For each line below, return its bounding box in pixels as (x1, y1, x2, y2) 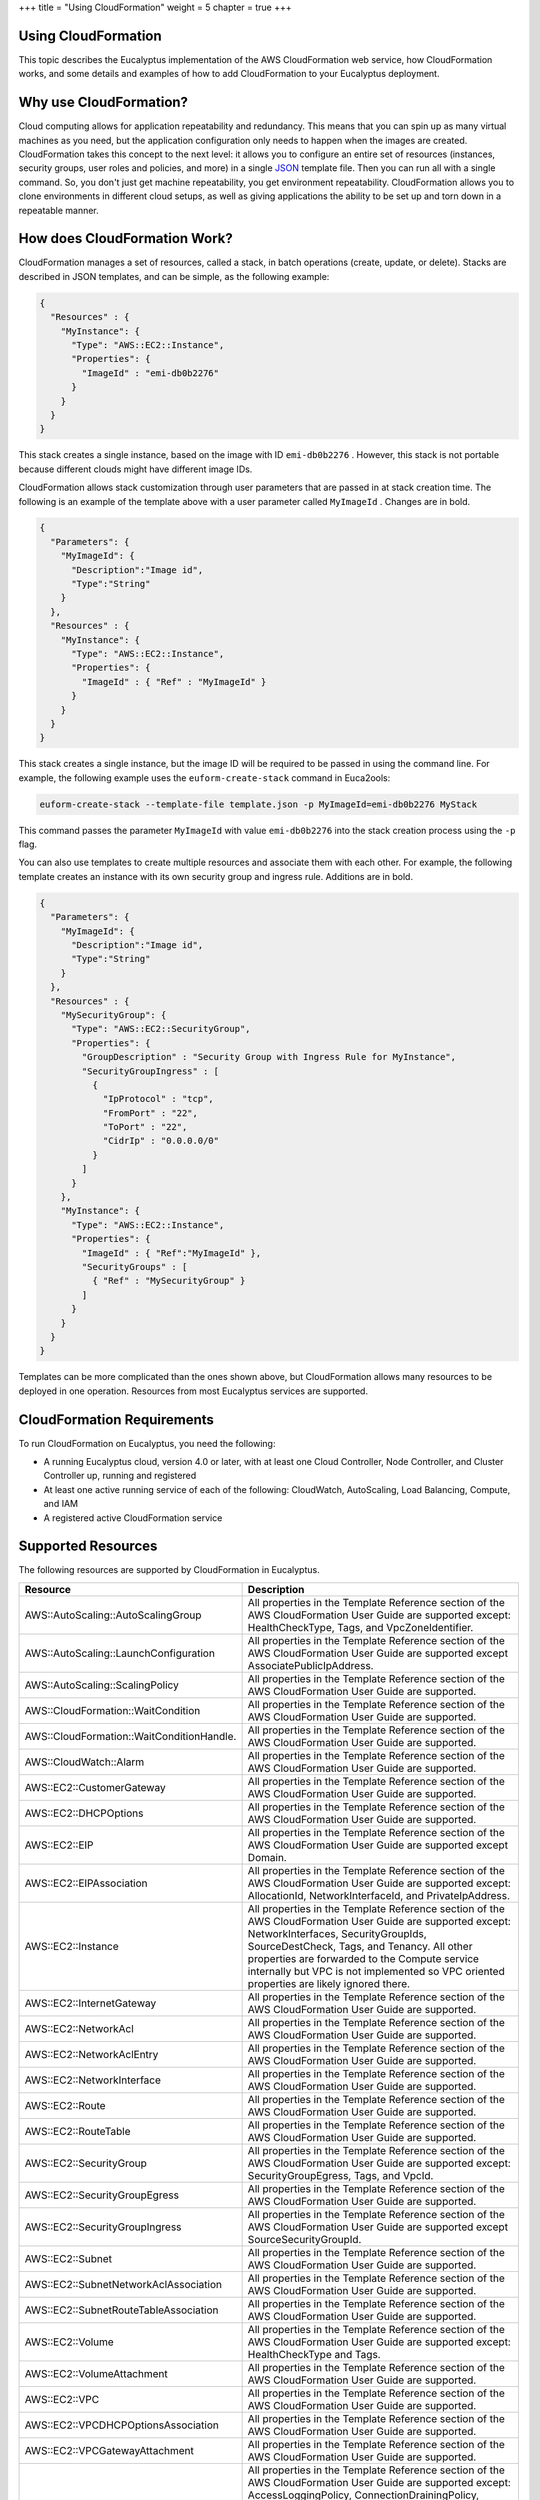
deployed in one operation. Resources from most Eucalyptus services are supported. (18, 1385, 369, 1397)
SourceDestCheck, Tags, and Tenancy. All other (247, 1939, 473, 1953)
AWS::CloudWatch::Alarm (24, 1755, 145, 1769)
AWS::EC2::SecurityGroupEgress (24, 2188, 180, 2202)
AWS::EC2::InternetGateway (24, 1996, 157, 2010)
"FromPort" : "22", (102, 1107, 199, 1119)
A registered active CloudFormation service (43, 1511, 223, 1524)
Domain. (247, 1850, 287, 1864)
